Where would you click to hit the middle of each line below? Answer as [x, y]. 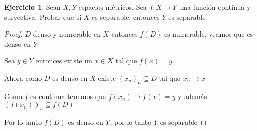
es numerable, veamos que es [209, 34]
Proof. [13, 34]
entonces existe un [64, 61]
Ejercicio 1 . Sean [32, 7]
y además [193, 96]
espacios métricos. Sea [113, 7]
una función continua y [215, 7]
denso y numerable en [67, 34]
